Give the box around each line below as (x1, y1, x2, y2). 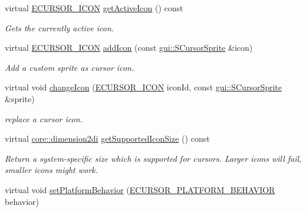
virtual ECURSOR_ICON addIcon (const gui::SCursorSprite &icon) (5, 41, 253, 54)
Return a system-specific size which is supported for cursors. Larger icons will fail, (5, 152, 302, 164)
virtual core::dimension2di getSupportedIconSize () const (5, 132, 210, 145)
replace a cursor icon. (5, 112, 83, 125)
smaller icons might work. (5, 164, 98, 176)
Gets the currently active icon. (5, 21, 114, 34)
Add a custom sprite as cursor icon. (5, 61, 134, 73)
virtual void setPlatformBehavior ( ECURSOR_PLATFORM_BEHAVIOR (5, 183, 275, 195)
